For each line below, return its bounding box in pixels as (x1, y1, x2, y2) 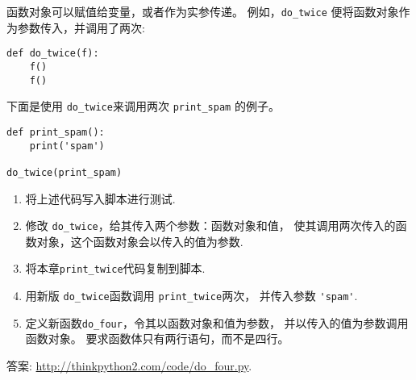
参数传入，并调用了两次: (17, 19, 145, 35)
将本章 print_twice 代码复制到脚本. (25, 260, 206, 277)
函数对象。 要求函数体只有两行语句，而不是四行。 (25, 330, 289, 347)
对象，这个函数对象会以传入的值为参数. (36, 232, 243, 249)
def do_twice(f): (6, 48, 99, 60)
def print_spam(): (6, 126, 105, 138)
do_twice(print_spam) (6, 166, 123, 178)
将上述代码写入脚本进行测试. (25, 190, 176, 207)
